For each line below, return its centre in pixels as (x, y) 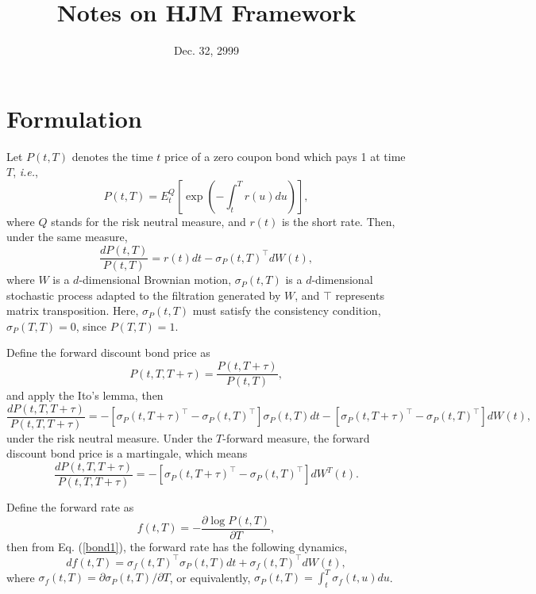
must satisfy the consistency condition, (287, 310)
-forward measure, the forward (296, 437)
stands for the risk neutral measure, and (148, 221)
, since (91, 326)
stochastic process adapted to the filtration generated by (144, 295)
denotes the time (112, 156)
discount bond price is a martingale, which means (127, 453)
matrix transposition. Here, (73, 310)
